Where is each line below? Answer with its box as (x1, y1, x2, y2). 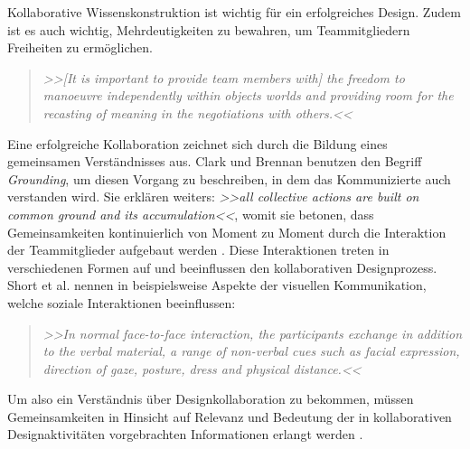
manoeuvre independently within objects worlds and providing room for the (42, 86, 454, 105)
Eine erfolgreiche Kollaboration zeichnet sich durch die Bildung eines (7, 134, 388, 153)
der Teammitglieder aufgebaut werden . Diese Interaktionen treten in (7, 240, 390, 259)
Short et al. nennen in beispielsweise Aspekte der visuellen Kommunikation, (7, 276, 427, 295)
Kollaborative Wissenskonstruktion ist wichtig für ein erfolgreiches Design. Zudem (7, 3, 461, 21)
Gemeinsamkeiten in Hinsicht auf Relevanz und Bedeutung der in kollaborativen (7, 407, 452, 426)
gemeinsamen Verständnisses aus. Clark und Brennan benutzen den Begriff (7, 152, 422, 171)
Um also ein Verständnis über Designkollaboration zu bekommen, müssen (7, 389, 414, 408)
